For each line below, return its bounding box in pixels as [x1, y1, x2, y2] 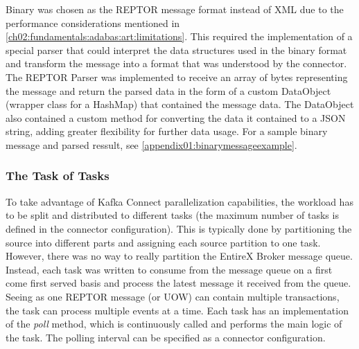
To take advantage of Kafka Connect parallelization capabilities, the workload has [6, 194, 353, 208]
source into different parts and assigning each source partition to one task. [6, 235, 321, 249]
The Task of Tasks [6, 167, 110, 184]
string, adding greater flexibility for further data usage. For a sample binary [6, 124, 328, 138]
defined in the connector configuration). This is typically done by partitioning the [6, 221, 352, 235]
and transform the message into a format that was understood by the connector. [6, 56, 347, 71]
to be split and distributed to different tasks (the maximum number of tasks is [6, 208, 339, 222]
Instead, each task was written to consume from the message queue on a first [6, 262, 333, 276]
